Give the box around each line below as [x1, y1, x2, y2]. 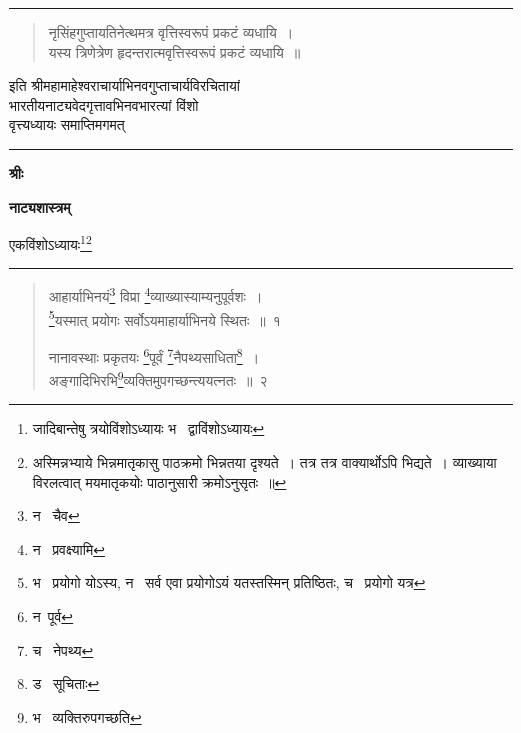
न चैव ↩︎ [32, 505, 80, 526]
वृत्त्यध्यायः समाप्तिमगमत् [9, 114, 125, 135]
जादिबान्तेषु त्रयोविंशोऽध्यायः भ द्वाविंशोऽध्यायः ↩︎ [32, 418, 265, 439]
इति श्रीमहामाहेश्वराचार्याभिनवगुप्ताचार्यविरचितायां [9, 75, 240, 96]
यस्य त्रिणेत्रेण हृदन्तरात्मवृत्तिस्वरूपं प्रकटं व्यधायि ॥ [48, 41, 301, 62]
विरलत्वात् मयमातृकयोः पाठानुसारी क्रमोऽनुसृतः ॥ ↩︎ [32, 471, 287, 492]
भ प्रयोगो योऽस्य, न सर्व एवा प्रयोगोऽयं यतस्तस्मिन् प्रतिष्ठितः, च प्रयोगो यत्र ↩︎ [32, 572, 426, 593]
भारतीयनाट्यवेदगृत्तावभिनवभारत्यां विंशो [9, 94, 199, 115]
